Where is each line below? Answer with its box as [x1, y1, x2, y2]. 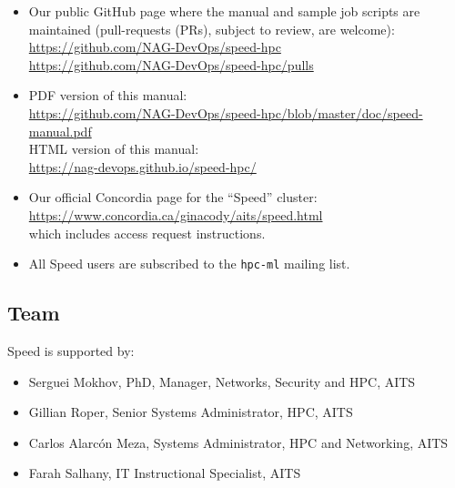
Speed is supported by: [7, 341, 135, 360]
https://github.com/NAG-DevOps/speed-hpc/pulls [28, 55, 314, 74]
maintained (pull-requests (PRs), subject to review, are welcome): [28, 19, 395, 38]
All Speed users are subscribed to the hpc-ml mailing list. [28, 254, 350, 273]
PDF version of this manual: [28, 86, 187, 105]
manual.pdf [28, 121, 92, 140]
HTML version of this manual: [28, 139, 199, 158]
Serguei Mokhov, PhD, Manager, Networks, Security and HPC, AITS [28, 371, 416, 391]
